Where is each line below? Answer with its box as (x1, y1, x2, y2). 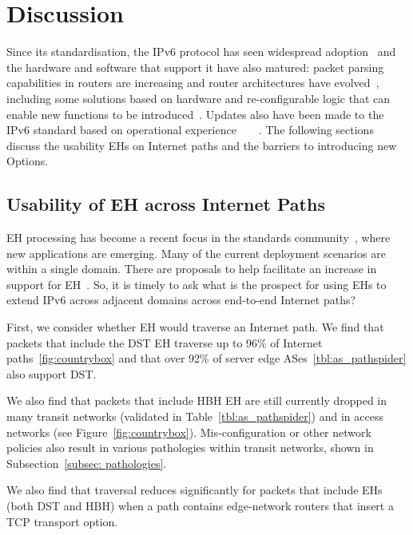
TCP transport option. (6, 513, 118, 529)
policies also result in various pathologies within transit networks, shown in (6, 439, 374, 456)
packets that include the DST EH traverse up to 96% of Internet (6, 334, 323, 351)
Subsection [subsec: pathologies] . (6, 454, 167, 471)
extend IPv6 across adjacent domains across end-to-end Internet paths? (6, 291, 356, 308)
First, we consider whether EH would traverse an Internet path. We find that (6, 319, 384, 335)
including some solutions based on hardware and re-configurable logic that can (6, 89, 390, 106)
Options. (6, 153, 49, 169)
